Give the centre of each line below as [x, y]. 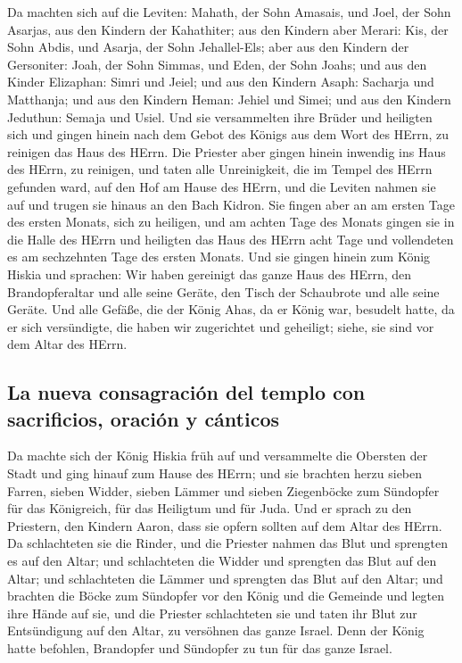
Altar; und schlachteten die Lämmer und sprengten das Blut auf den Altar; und [225, 578]
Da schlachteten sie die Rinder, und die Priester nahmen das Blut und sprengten [228, 543]
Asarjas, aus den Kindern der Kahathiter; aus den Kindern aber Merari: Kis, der [228, 29]
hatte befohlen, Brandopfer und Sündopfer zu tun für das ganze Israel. [200, 648]
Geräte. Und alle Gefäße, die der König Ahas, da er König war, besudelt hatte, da [231, 309]
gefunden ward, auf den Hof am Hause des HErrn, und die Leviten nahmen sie [222, 186]
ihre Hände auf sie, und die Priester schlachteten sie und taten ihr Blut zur [212, 613]
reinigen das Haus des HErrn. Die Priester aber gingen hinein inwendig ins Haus [227, 151]
